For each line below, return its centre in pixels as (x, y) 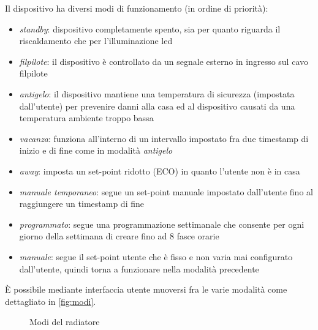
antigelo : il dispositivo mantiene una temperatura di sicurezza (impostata (157, 93)
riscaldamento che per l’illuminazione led (96, 41)
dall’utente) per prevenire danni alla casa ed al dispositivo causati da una (157, 106)
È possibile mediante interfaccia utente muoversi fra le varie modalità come (146, 289)
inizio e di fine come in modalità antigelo (96, 150)
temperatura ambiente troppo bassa (86, 118)
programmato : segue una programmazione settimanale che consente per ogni (162, 224)
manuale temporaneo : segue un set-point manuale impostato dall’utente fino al (166, 191)
